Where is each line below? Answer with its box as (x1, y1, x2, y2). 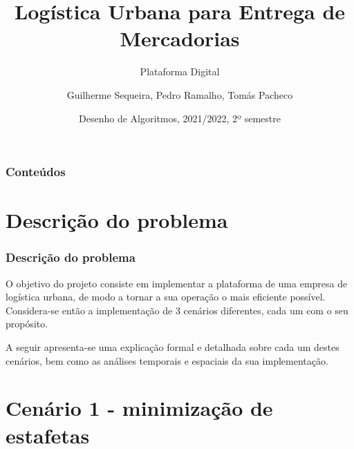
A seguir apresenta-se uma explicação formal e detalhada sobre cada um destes (6, 339, 339, 354)
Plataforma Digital (140, 64, 220, 79)
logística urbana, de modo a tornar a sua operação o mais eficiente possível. (6, 289, 326, 304)
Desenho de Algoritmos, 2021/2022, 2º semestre (79, 111, 281, 125)
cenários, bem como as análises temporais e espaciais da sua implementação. (6, 353, 328, 367)
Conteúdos (6, 163, 66, 180)
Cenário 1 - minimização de (6, 394, 273, 422)
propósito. (6, 316, 48, 331)
